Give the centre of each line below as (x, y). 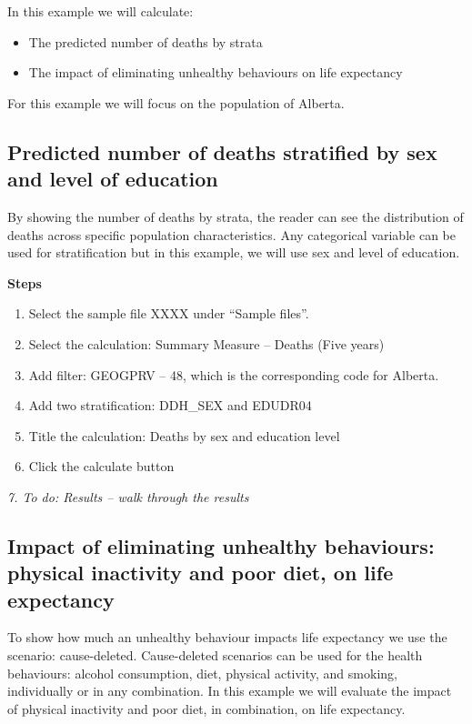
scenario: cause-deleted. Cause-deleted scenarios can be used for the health (215, 655)
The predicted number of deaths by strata (146, 41)
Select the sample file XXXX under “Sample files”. (169, 313)
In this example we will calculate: (100, 11)
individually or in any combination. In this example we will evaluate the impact (230, 691)
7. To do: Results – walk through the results (128, 496)
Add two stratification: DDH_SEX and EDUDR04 (170, 405)
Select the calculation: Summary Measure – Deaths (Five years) (206, 343)
